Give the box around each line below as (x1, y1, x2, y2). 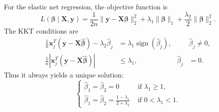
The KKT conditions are (4, 25, 79, 36)
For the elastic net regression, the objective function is (4, 1, 168, 11)
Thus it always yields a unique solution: (4, 70, 124, 80)
